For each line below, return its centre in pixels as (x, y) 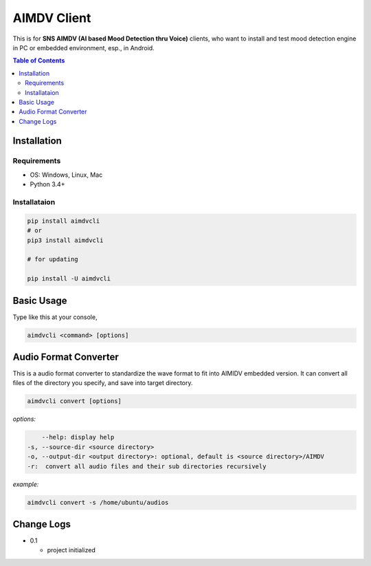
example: (26, 484)
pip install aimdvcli (64, 221)
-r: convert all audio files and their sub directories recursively (147, 466)
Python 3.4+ (47, 184)
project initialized (71, 550)
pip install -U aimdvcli (69, 279)
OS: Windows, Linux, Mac (66, 175)
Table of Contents (39, 61)
